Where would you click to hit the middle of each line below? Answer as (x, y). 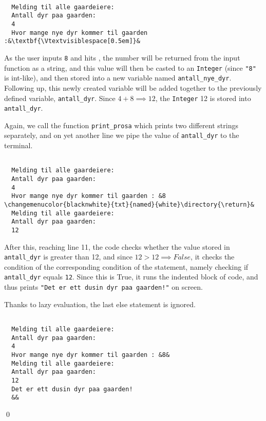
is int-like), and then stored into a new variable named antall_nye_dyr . (118, 78)
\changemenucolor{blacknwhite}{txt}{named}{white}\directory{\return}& (129, 205)
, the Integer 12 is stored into (203, 98)
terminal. (18, 145)
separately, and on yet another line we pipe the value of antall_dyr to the (122, 135)
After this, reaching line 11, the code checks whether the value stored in (117, 246)
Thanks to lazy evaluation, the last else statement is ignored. (100, 304)
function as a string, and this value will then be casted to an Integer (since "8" (130, 67)
